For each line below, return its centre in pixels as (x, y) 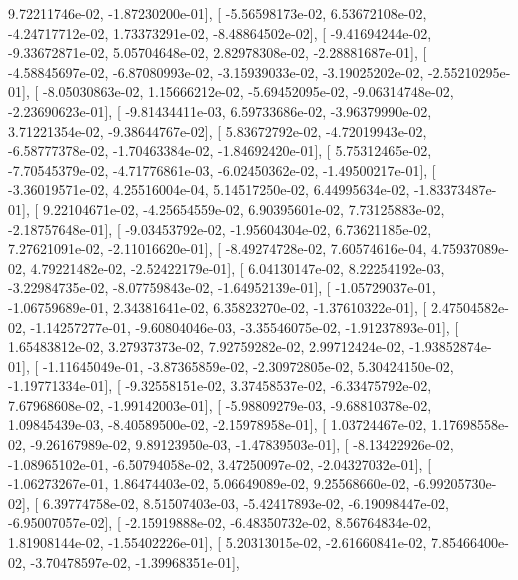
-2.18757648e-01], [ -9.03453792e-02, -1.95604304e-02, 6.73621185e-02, (220, 228)
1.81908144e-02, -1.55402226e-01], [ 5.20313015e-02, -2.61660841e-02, (217, 542)
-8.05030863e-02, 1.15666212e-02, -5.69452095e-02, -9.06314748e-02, (248, 91)
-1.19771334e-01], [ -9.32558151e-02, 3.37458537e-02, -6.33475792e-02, (220, 385)
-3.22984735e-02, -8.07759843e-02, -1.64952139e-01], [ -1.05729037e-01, (222, 287)
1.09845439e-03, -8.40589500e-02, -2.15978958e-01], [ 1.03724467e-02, (217, 424)
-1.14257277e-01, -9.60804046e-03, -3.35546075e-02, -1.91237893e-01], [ (244, 326)
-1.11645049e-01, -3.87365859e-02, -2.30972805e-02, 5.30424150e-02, (248, 365)
